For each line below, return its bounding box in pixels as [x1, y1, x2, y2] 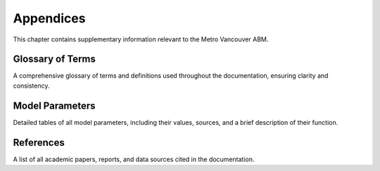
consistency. [13, 81, 50, 90]
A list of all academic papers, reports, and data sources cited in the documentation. [13, 155, 255, 163]
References [13, 137, 65, 149]
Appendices [13, 11, 86, 26]
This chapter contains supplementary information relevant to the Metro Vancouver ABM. [13, 35, 269, 43]
